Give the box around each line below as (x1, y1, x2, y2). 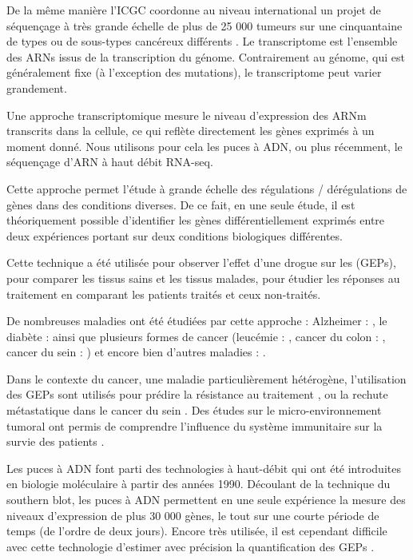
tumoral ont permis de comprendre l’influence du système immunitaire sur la (6, 417, 383, 434)
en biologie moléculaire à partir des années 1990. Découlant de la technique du (6, 475, 391, 492)
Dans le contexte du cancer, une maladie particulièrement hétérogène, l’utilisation (6, 370, 407, 387)
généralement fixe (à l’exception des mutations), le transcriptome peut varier (6, 64, 382, 81)
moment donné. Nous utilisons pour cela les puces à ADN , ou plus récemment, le (6, 137, 403, 154)
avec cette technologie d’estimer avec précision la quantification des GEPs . (6, 538, 375, 554)
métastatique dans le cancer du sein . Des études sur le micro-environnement (6, 402, 382, 419)
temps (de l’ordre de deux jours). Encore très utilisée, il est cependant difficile (6, 522, 387, 539)
